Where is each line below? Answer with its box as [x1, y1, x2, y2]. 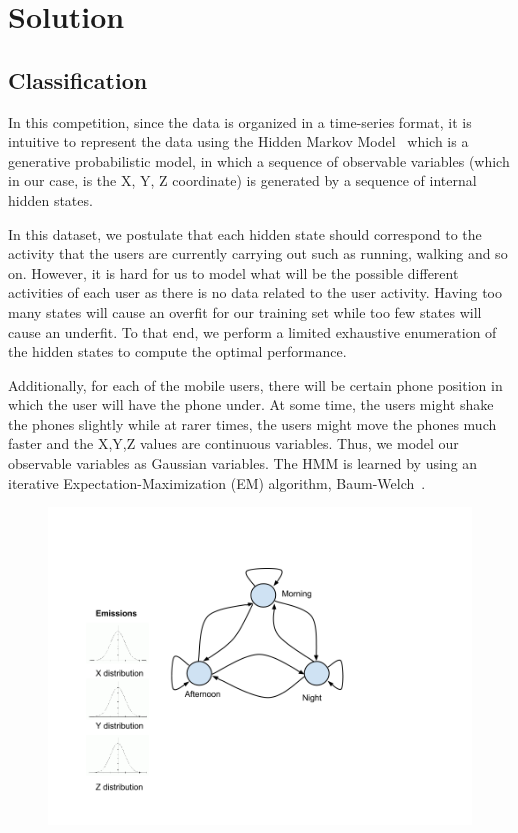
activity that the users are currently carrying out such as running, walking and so [8, 243, 508, 264]
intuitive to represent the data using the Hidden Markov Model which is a [8, 131, 469, 152]
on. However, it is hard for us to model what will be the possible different [8, 262, 459, 283]
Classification [8, 64, 148, 95]
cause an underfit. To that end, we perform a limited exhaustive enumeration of [8, 321, 497, 342]
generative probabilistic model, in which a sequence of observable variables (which [8, 150, 510, 171]
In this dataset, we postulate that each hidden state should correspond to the [8, 223, 482, 244]
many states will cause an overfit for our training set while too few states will [8, 301, 482, 322]
